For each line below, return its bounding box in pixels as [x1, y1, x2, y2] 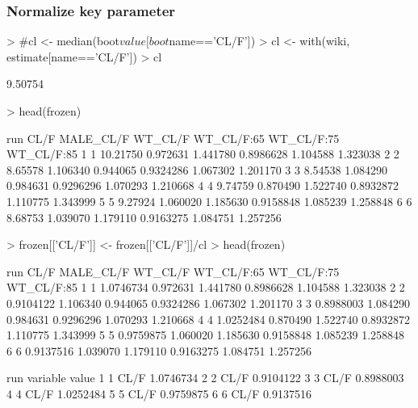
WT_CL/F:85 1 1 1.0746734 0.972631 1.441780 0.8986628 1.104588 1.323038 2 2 [6, 279, 405, 296]
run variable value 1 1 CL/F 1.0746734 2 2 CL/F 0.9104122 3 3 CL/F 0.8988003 [6, 369, 404, 386]
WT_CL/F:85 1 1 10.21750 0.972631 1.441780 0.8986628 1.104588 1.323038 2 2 [6, 145, 399, 162]
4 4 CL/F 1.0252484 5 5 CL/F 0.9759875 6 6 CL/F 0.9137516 [6, 385, 311, 402]
